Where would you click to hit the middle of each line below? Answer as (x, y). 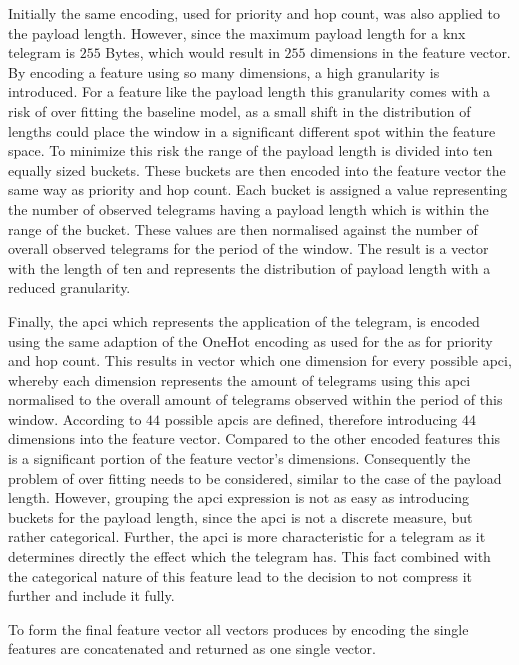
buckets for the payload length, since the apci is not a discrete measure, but (240, 516)
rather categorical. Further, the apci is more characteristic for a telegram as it (247, 536)
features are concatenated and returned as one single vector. (192, 648)
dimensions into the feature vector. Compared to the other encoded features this (254, 438)
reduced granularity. (69, 287)
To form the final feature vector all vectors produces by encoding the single (238, 628)
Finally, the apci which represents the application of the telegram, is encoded (244, 320)
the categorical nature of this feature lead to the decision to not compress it (240, 575)
